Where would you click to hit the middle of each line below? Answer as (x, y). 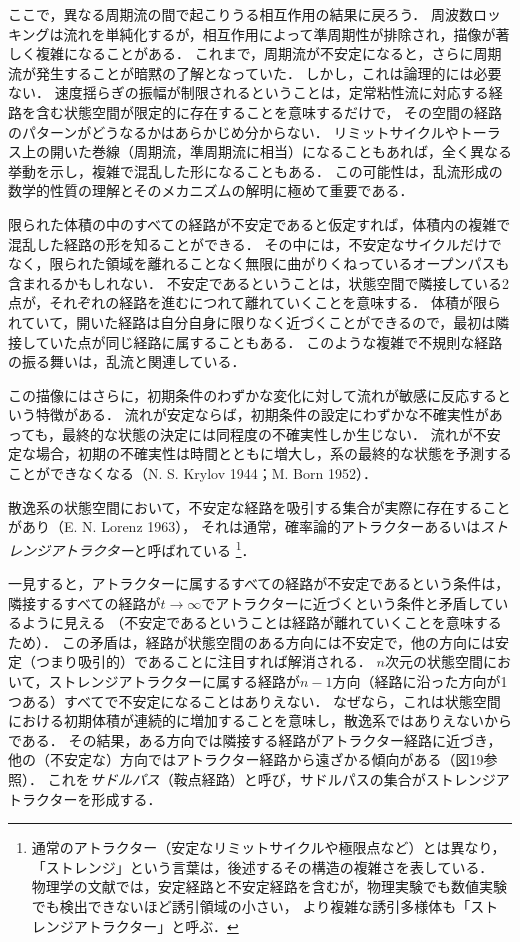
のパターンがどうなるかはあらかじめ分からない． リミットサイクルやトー (247, 131)
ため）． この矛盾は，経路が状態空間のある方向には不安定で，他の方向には (252, 641)
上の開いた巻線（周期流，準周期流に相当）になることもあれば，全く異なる (266, 151)
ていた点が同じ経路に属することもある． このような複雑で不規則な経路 (269, 341)
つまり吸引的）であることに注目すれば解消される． (203, 661)
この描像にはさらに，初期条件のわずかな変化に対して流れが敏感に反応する (252, 394)
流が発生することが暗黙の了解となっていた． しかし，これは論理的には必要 (255, 72)
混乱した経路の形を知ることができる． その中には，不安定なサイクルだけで (255, 243)
